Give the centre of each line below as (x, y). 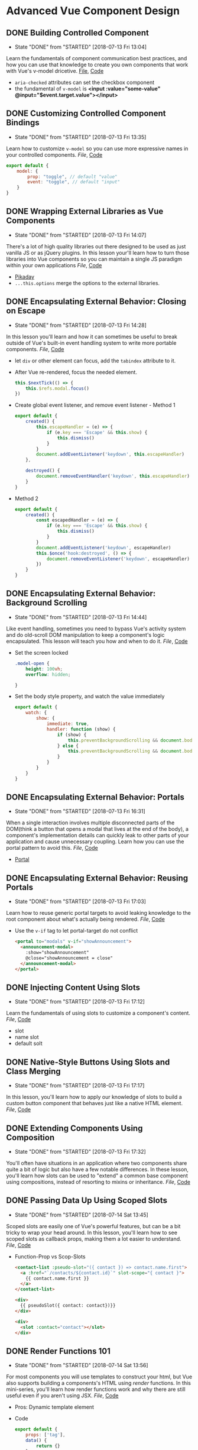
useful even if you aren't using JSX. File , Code (62, 1396)
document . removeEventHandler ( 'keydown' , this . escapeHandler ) (113, 476)
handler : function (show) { (81, 729)
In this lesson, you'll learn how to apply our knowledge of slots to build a (94, 1097)
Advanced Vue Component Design (93, 11)
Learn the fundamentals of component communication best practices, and (97, 58)
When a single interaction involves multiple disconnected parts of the (90, 823)
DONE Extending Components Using (74, 1128)
